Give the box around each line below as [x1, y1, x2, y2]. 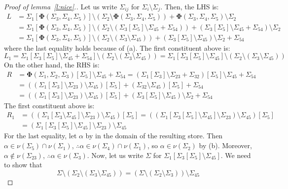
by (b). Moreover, [199, 140, 252, 151]
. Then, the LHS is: [160, 1, 219, 11]
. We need [220, 150, 251, 160]
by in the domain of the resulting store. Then [85, 130, 223, 141]
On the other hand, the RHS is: [4, 60, 100, 70]
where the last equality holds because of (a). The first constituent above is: [4, 42, 230, 53]
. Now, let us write [87, 150, 144, 160]
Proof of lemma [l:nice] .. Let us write [4, 1, 117, 11]
